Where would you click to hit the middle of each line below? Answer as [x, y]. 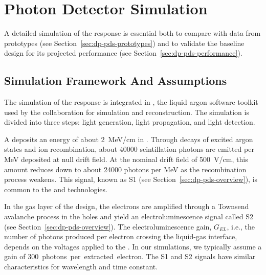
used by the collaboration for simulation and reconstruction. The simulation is [127, 112]
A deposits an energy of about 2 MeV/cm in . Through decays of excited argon [129, 139]
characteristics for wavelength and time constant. [81, 267]
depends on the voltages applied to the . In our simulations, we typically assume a [133, 246]
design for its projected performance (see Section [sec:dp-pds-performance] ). [123, 53]
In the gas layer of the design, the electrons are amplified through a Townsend [127, 206]
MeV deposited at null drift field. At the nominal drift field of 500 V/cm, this [126, 159]
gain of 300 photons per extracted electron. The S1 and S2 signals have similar [130, 256]
